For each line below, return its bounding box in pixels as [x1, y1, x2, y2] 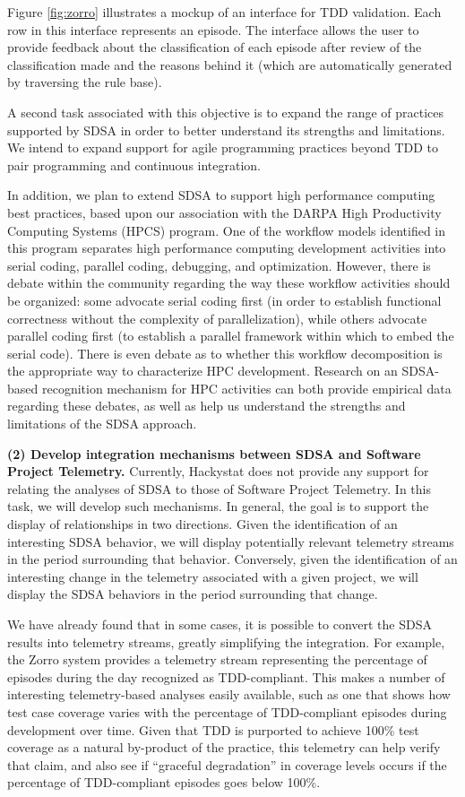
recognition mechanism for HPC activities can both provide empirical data [41, 378, 452, 397]
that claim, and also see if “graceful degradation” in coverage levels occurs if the [7, 755, 447, 774]
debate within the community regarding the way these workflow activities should [7, 273, 451, 292]
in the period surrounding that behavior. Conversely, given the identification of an [7, 550, 458, 568]
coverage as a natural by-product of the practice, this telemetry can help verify [7, 738, 441, 757]
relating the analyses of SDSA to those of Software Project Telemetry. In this [7, 479, 431, 498]
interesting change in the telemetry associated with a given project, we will [7, 567, 418, 585]
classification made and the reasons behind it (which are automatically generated [7, 55, 452, 74]
